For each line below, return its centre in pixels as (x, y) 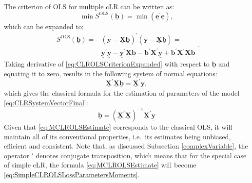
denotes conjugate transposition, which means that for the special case (141, 155)
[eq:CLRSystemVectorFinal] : (46, 102)
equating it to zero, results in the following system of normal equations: (111, 74)
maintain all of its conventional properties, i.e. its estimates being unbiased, (117, 136)
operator (17, 155)
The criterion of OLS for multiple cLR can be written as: (89, 6)
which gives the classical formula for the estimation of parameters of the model (122, 93)
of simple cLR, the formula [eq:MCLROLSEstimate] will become (100, 165)
